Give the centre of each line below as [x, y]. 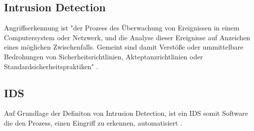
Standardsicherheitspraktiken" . [51, 66]
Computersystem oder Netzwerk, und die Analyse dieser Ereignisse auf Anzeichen [127, 37]
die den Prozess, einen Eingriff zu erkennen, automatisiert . [93, 122]
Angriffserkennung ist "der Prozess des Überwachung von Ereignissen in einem [122, 28]
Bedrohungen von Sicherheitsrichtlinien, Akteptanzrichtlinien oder [104, 56]
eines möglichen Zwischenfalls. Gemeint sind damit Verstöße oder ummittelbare [124, 47]
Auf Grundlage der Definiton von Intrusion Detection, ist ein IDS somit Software [126, 113]
